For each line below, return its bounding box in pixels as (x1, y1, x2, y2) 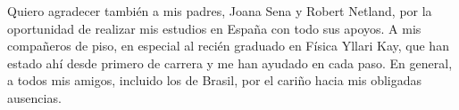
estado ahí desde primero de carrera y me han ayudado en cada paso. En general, (7, 53, 453, 72)
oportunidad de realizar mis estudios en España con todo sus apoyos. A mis (7, 19, 421, 37)
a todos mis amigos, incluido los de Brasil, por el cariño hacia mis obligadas (7, 71, 422, 90)
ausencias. (7, 88, 62, 106)
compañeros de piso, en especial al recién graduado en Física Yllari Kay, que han (7, 36, 449, 55)
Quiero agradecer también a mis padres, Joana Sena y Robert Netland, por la (7, 2, 432, 20)
